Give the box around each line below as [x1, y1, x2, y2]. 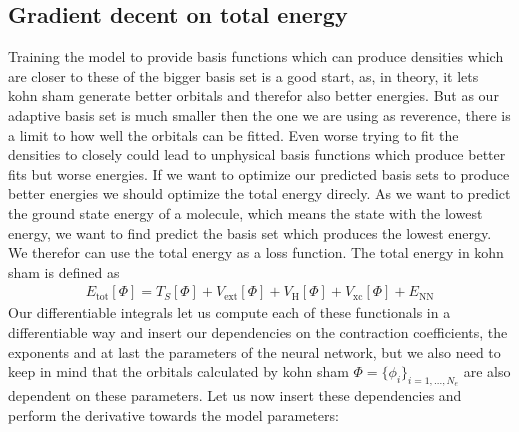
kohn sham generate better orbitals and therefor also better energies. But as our [8, 85, 499, 106]
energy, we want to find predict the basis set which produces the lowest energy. [8, 222, 492, 243]
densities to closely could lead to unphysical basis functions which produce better [8, 144, 506, 165]
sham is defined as [8, 261, 120, 282]
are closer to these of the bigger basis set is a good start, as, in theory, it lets [8, 65, 479, 86]
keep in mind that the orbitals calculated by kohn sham [8, 361, 349, 382]
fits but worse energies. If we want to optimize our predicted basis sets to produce [8, 163, 510, 184]
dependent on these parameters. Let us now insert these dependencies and [8, 385, 462, 406]
